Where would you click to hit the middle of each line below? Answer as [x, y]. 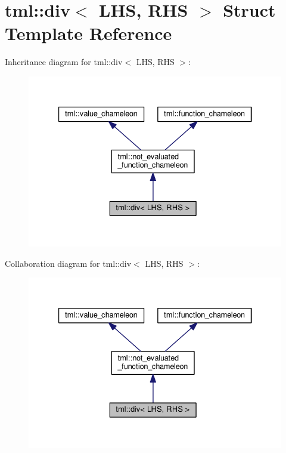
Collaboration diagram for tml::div [68, 263]
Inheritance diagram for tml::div [64, 62]
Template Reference [88, 33]
